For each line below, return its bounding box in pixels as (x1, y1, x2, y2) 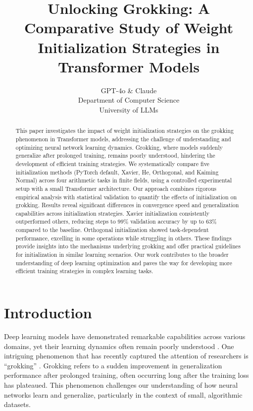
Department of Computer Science (78, 95, 180, 105)
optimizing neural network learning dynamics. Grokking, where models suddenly (15, 143, 223, 151)
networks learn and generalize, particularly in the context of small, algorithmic (4, 389, 243, 400)
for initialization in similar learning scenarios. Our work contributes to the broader (15, 250, 229, 259)
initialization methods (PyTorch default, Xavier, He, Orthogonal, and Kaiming (15, 168, 219, 176)
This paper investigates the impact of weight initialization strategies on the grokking (15, 126, 234, 135)
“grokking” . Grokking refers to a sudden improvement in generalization (4, 360, 222, 370)
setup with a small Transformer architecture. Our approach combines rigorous (15, 184, 217, 192)
